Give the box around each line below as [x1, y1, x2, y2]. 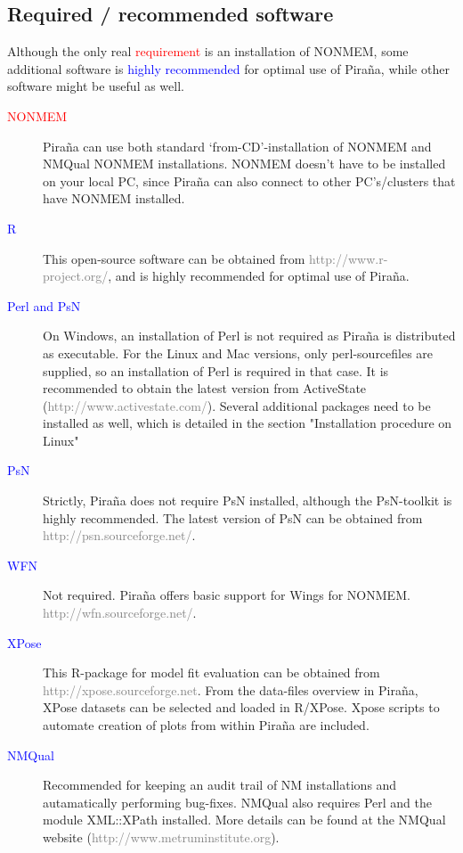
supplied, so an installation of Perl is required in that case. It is [43, 361, 389, 380]
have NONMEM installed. [43, 189, 185, 208]
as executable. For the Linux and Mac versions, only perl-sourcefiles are [43, 343, 434, 362]
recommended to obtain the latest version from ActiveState [43, 379, 367, 398]
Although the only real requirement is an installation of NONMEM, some [7, 42, 409, 61]
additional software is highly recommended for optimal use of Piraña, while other [7, 59, 450, 78]
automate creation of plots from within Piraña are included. [43, 716, 370, 734]
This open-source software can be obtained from [43, 249, 305, 267]
